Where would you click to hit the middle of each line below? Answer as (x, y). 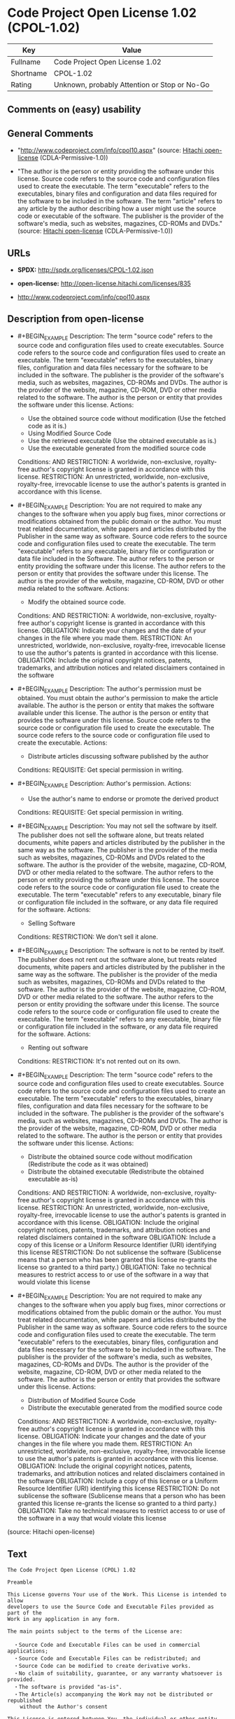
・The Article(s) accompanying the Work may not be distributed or (113, 1694)
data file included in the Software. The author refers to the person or (116, 559)
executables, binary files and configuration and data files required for (117, 193)
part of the (24, 1613)
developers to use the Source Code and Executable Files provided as (111, 1607)
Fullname (26, 62)
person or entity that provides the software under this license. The (113, 573)
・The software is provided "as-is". (68, 1687)
